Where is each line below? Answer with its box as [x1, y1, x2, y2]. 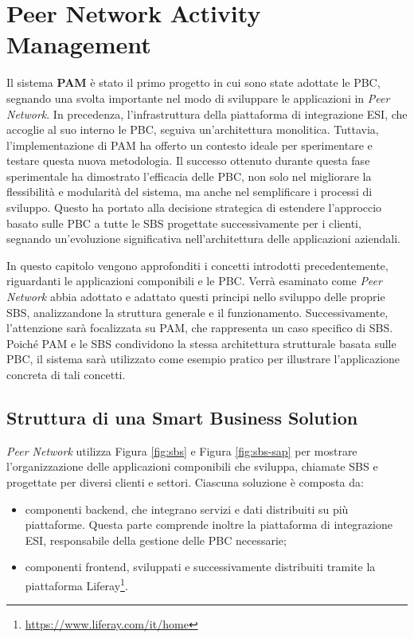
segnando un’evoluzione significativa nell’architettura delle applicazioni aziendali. [6, 230, 400, 247]
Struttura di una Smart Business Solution [6, 405, 358, 429]
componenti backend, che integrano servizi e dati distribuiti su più [25, 500, 349, 517]
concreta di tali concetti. [6, 366, 126, 382]
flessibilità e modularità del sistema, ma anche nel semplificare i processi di [6, 183, 373, 200]
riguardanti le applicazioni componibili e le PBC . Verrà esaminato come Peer [6, 272, 382, 289]
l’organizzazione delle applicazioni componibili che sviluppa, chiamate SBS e [6, 458, 378, 475]
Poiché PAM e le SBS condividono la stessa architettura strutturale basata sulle [6, 335, 396, 351]
